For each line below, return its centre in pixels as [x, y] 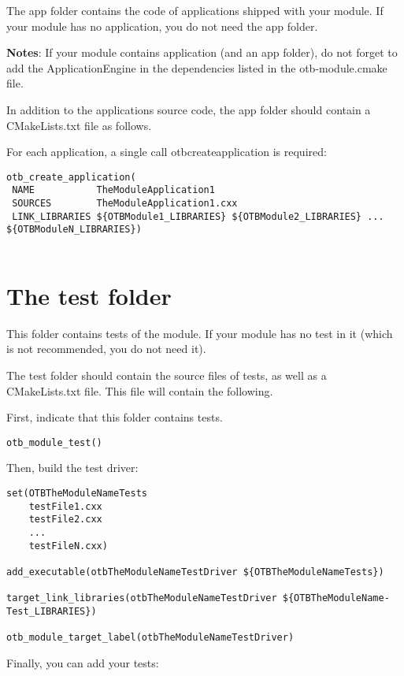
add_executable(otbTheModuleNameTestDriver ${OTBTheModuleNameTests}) [195, 572]
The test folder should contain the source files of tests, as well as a [167, 375]
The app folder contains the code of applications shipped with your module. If [195, 10]
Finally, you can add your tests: [83, 662]
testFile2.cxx [65, 520]
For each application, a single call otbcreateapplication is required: [167, 152]
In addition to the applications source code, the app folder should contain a [189, 109]
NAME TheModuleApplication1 [113, 190]
